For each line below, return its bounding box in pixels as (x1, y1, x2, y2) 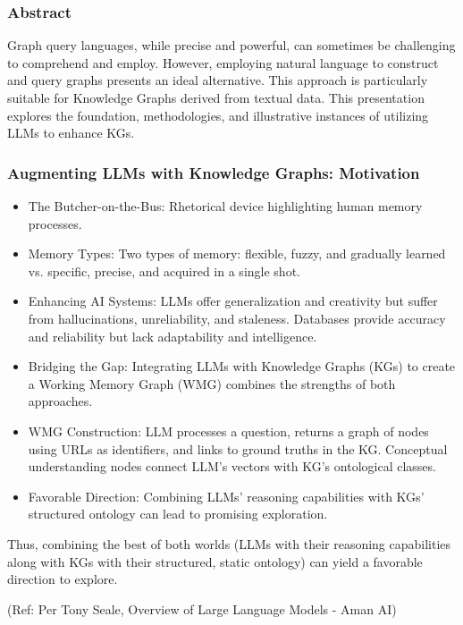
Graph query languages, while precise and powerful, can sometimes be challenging (7, 36, 456, 55)
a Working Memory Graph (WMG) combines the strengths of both (28, 374, 396, 393)
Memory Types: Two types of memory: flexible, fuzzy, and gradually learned (28, 244, 446, 263)
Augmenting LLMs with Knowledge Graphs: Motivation (7, 161, 420, 183)
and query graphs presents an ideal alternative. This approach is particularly (7, 71, 428, 89)
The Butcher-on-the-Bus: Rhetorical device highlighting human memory (28, 197, 423, 215)
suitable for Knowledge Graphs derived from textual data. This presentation (7, 89, 425, 106)
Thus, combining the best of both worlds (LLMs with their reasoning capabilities (7, 534, 451, 553)
